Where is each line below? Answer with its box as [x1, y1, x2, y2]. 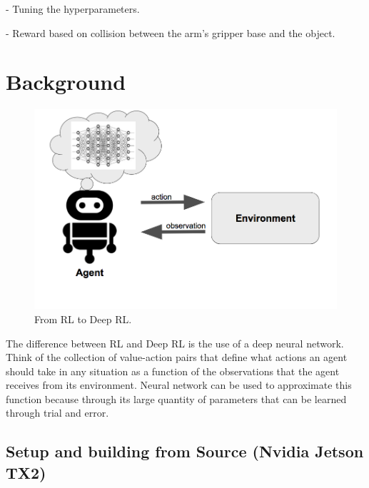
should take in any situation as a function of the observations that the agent [6, 363, 340, 378]
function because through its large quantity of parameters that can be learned [6, 391, 347, 406]
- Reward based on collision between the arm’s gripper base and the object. [6, 25, 335, 40]
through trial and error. [6, 405, 109, 420]
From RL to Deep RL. [34, 311, 132, 326]
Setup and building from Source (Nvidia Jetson [6, 440, 364, 462]
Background [6, 67, 126, 96]
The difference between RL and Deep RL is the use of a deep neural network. [6, 335, 344, 350]
